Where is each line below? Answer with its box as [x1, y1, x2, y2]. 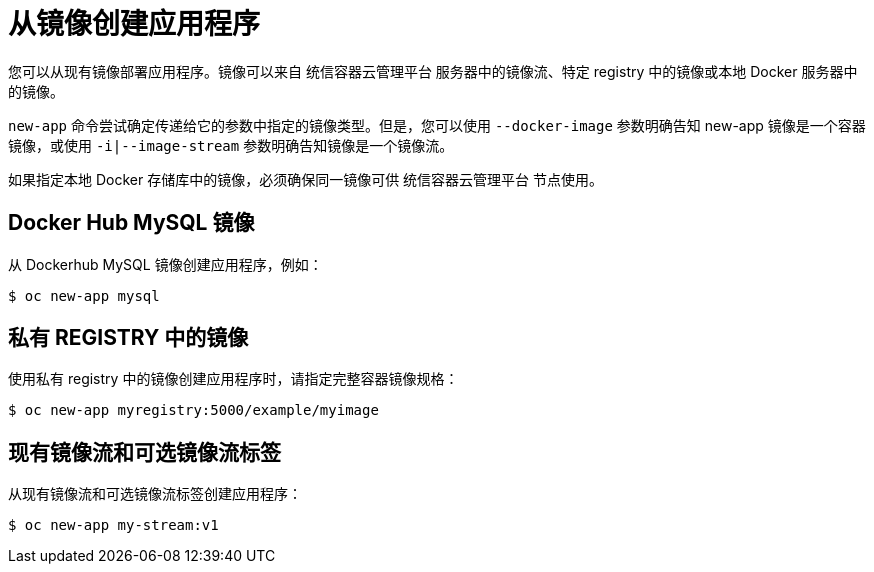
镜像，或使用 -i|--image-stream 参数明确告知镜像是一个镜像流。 [8, 136, 454, 154]
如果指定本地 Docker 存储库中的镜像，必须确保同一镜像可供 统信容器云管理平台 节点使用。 [8, 170, 604, 188]
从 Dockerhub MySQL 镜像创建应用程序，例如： [8, 255, 323, 273]
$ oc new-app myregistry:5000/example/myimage [8, 402, 379, 419]
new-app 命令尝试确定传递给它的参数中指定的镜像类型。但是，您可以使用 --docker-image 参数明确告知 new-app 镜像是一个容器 [8, 116, 866, 134]
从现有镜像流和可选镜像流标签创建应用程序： [8, 485, 302, 503]
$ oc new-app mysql [8, 287, 160, 304]
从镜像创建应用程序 [8, 7, 261, 41]
